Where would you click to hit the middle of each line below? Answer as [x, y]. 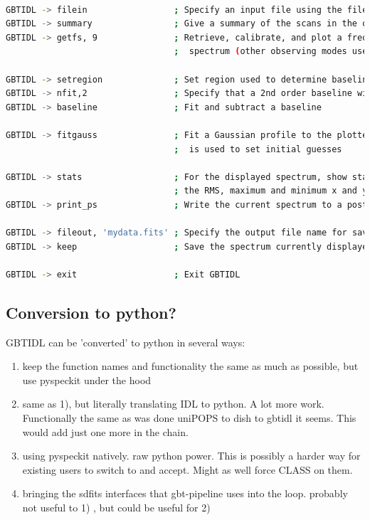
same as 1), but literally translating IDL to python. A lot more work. [173, 404]
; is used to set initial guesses [258, 149]
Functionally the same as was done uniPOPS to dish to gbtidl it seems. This [189, 418]
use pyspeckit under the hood [87, 380]
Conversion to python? [91, 312]
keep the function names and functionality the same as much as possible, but [190, 366]
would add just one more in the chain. [105, 431]
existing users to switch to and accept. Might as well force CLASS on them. [187, 469]
